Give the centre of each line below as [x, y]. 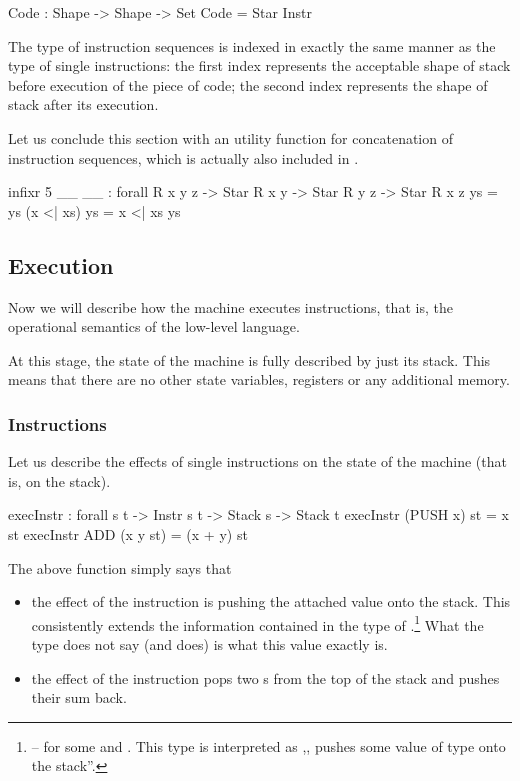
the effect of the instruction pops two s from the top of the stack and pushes [265, 677]
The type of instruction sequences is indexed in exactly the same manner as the [252, 45]
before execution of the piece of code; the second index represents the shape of [248, 84]
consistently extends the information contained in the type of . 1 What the [257, 623]
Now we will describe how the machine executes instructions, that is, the [230, 306]
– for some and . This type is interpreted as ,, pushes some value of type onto [268, 745]
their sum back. [79, 697]
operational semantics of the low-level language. [154, 326]
